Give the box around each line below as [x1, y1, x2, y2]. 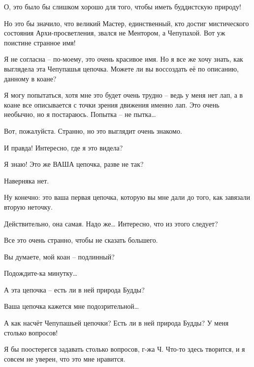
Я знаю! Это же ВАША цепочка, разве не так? [4, 159, 144, 169]
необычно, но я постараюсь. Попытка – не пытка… [4, 109, 156, 119]
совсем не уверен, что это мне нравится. [4, 353, 126, 364]
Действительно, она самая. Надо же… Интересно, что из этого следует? [4, 218, 218, 228]
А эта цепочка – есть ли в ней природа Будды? [4, 284, 145, 294]
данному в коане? [4, 73, 57, 83]
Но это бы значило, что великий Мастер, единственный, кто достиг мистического [4, 18, 249, 28]
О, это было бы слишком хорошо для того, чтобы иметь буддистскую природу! [4, 1, 241, 11]
